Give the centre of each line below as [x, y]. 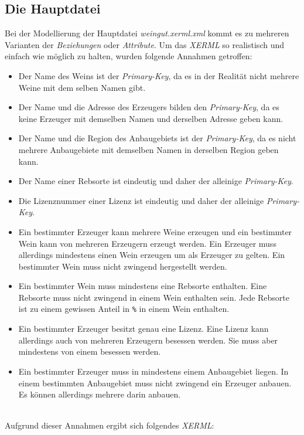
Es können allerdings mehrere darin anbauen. [100, 394]
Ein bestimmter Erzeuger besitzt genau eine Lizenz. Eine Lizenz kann [144, 329]
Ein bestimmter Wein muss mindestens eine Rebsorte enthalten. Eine [143, 286]
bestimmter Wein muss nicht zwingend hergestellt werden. [123, 266]
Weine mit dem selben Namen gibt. [82, 87]
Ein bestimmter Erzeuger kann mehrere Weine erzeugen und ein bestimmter [155, 231]
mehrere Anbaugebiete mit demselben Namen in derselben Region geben [148, 149]
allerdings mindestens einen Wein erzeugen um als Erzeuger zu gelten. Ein [152, 255]
